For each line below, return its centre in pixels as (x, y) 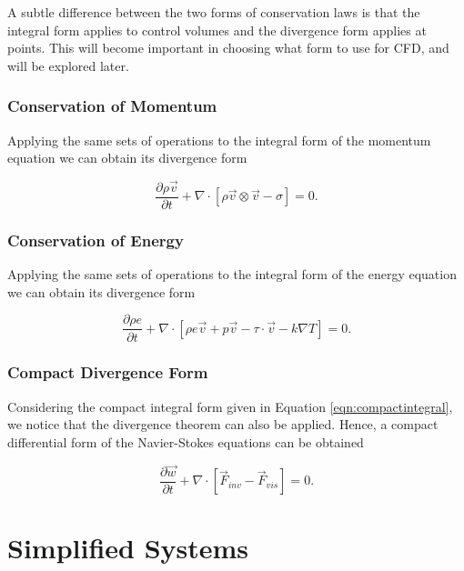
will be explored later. (68, 65)
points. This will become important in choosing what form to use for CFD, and (228, 48)
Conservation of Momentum (112, 106)
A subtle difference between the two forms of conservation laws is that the (214, 12)
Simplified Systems (128, 548)
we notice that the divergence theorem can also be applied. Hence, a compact (223, 424)
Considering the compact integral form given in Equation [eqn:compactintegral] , (230, 406)
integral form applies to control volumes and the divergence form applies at (217, 30)
